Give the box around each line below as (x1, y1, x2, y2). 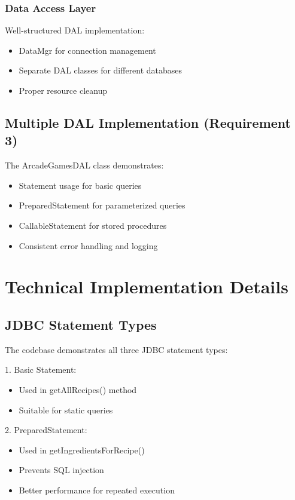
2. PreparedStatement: (5, 424, 87, 436)
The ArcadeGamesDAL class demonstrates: (5, 159, 164, 171)
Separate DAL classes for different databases (19, 64, 183, 76)
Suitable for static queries (19, 403, 113, 416)
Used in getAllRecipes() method (19, 383, 137, 395)
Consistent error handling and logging (19, 239, 158, 251)
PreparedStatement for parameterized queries (19, 199, 185, 211)
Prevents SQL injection (19, 464, 104, 476)
